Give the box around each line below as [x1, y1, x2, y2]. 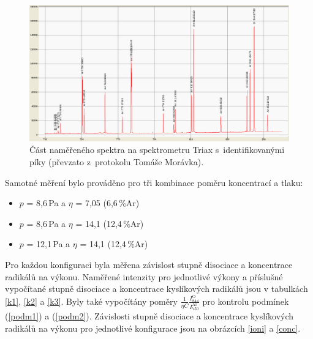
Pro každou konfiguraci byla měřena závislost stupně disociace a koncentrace [5, 258, 293, 270]
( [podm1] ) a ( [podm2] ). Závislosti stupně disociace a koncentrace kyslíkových [5, 310, 294, 322]
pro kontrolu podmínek [202, 294, 289, 307]
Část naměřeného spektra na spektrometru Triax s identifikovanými [29, 143, 285, 156]
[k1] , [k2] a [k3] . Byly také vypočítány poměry [5, 294, 178, 307]
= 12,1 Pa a [26, 237, 70, 250]
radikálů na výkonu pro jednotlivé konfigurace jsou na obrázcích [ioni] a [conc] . [5, 321, 301, 334]
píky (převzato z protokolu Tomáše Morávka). [29, 155, 204, 168]
